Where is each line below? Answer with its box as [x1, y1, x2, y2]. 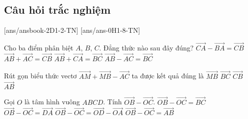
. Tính [103, 96, 122, 107]
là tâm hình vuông [24, 96, 80, 107]
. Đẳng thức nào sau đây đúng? [99, 43, 194, 53]
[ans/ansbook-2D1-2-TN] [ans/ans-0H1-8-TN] [4, 25, 140, 35]
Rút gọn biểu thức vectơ [4, 71, 77, 81]
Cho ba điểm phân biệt [4, 43, 74, 53]
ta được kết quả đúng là [131, 71, 204, 81]
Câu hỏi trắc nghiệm [4, 2, 111, 17]
